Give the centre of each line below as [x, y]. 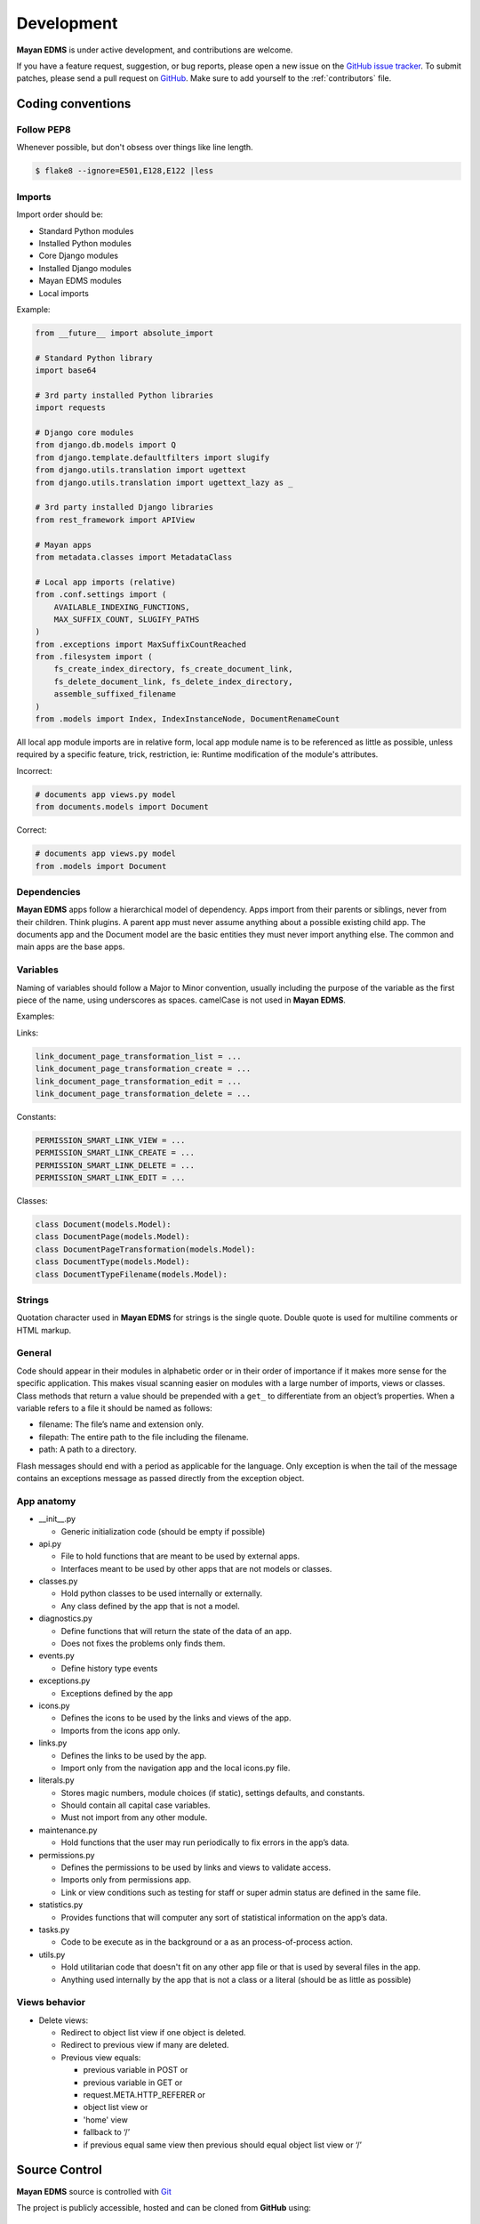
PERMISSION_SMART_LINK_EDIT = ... [110, 1178]
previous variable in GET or [133, 2083]
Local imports [64, 293]
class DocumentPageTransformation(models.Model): [145, 1249]
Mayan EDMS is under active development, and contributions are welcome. [155, 50]
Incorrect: [34, 770]
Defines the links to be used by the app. [134, 1755]
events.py [56, 1656]
